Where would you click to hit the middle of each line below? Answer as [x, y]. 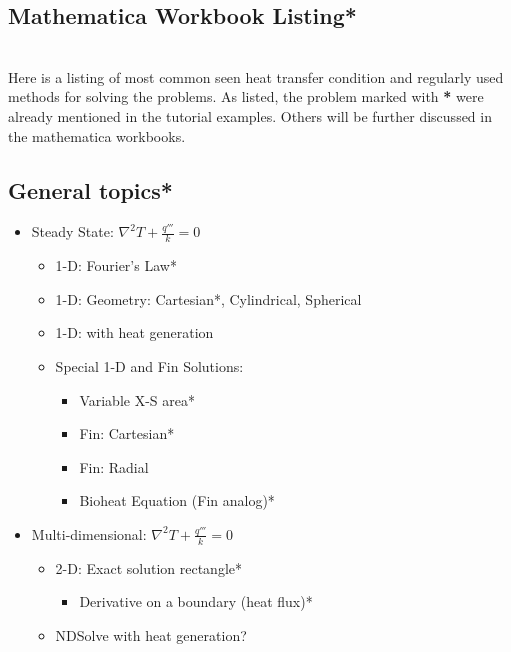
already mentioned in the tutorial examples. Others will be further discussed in [250, 115]
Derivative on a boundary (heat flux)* [196, 601]
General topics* [90, 189]
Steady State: [72, 231]
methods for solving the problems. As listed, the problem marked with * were [246, 96]
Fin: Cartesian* [127, 433]
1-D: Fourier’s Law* [116, 265]
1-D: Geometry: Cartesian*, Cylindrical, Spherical [208, 298]
